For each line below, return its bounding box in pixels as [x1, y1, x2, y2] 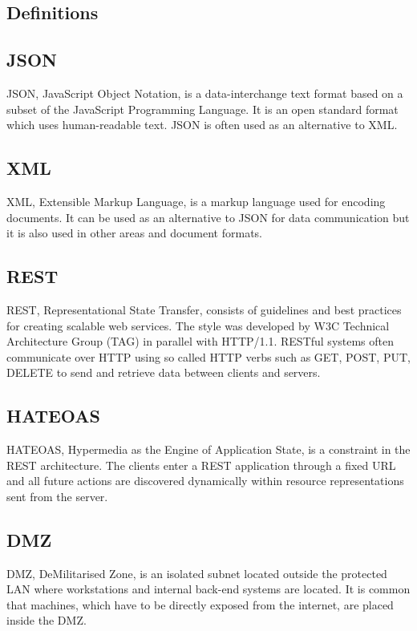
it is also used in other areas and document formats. [6, 224, 262, 241]
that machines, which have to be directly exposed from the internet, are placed [6, 596, 394, 613]
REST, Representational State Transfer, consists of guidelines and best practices [6, 301, 402, 318]
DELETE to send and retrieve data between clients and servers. [6, 364, 321, 381]
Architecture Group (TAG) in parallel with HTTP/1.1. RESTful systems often [6, 333, 395, 350]
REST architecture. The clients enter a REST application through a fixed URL [6, 456, 396, 473]
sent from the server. [6, 487, 108, 504]
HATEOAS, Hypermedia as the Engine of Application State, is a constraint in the [6, 441, 411, 458]
